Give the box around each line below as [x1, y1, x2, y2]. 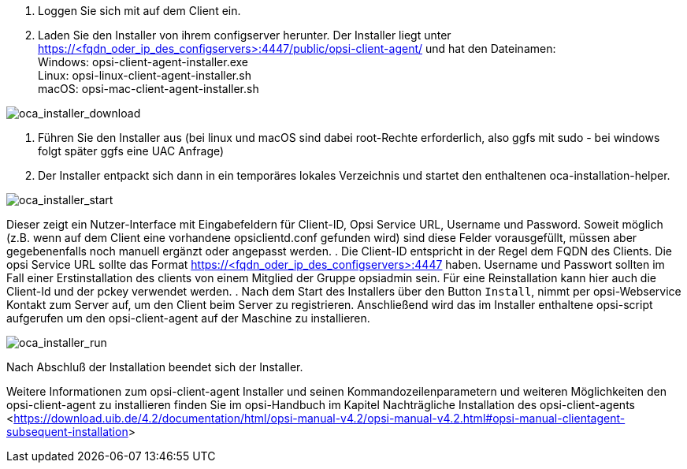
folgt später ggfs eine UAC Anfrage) [38, 144, 225, 158]
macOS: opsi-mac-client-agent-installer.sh [38, 82, 259, 95]
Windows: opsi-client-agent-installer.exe [38, 55, 249, 69]
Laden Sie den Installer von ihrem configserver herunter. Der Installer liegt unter [38, 28, 451, 42]
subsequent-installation [6, 425, 128, 438]
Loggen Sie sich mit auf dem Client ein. [38, 4, 241, 17]
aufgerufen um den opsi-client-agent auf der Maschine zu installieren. [6, 311, 370, 325]
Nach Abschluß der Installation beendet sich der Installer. [6, 360, 303, 374]
